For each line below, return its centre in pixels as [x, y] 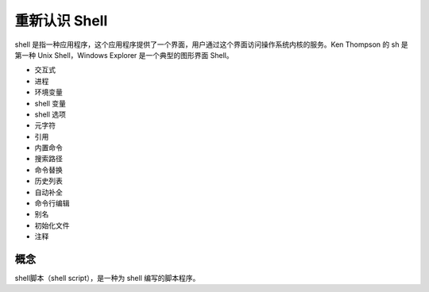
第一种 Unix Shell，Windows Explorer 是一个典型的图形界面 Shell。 [124, 55]
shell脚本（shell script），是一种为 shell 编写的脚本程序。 [107, 279]
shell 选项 [50, 114]
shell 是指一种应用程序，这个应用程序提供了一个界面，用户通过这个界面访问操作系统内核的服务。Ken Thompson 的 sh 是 [211, 44]
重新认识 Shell [61, 21]
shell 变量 [50, 103]
